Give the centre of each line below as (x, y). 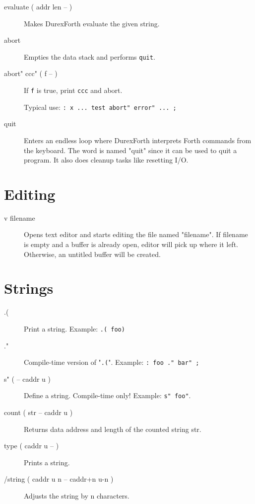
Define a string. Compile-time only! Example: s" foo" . (107, 395)
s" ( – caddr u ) (28, 378)
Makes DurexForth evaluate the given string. (92, 23)
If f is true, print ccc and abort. (73, 90)
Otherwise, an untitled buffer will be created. (92, 254)
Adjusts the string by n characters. (77, 496)
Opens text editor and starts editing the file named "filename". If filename (136, 234)
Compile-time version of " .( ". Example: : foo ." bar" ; (112, 362)
